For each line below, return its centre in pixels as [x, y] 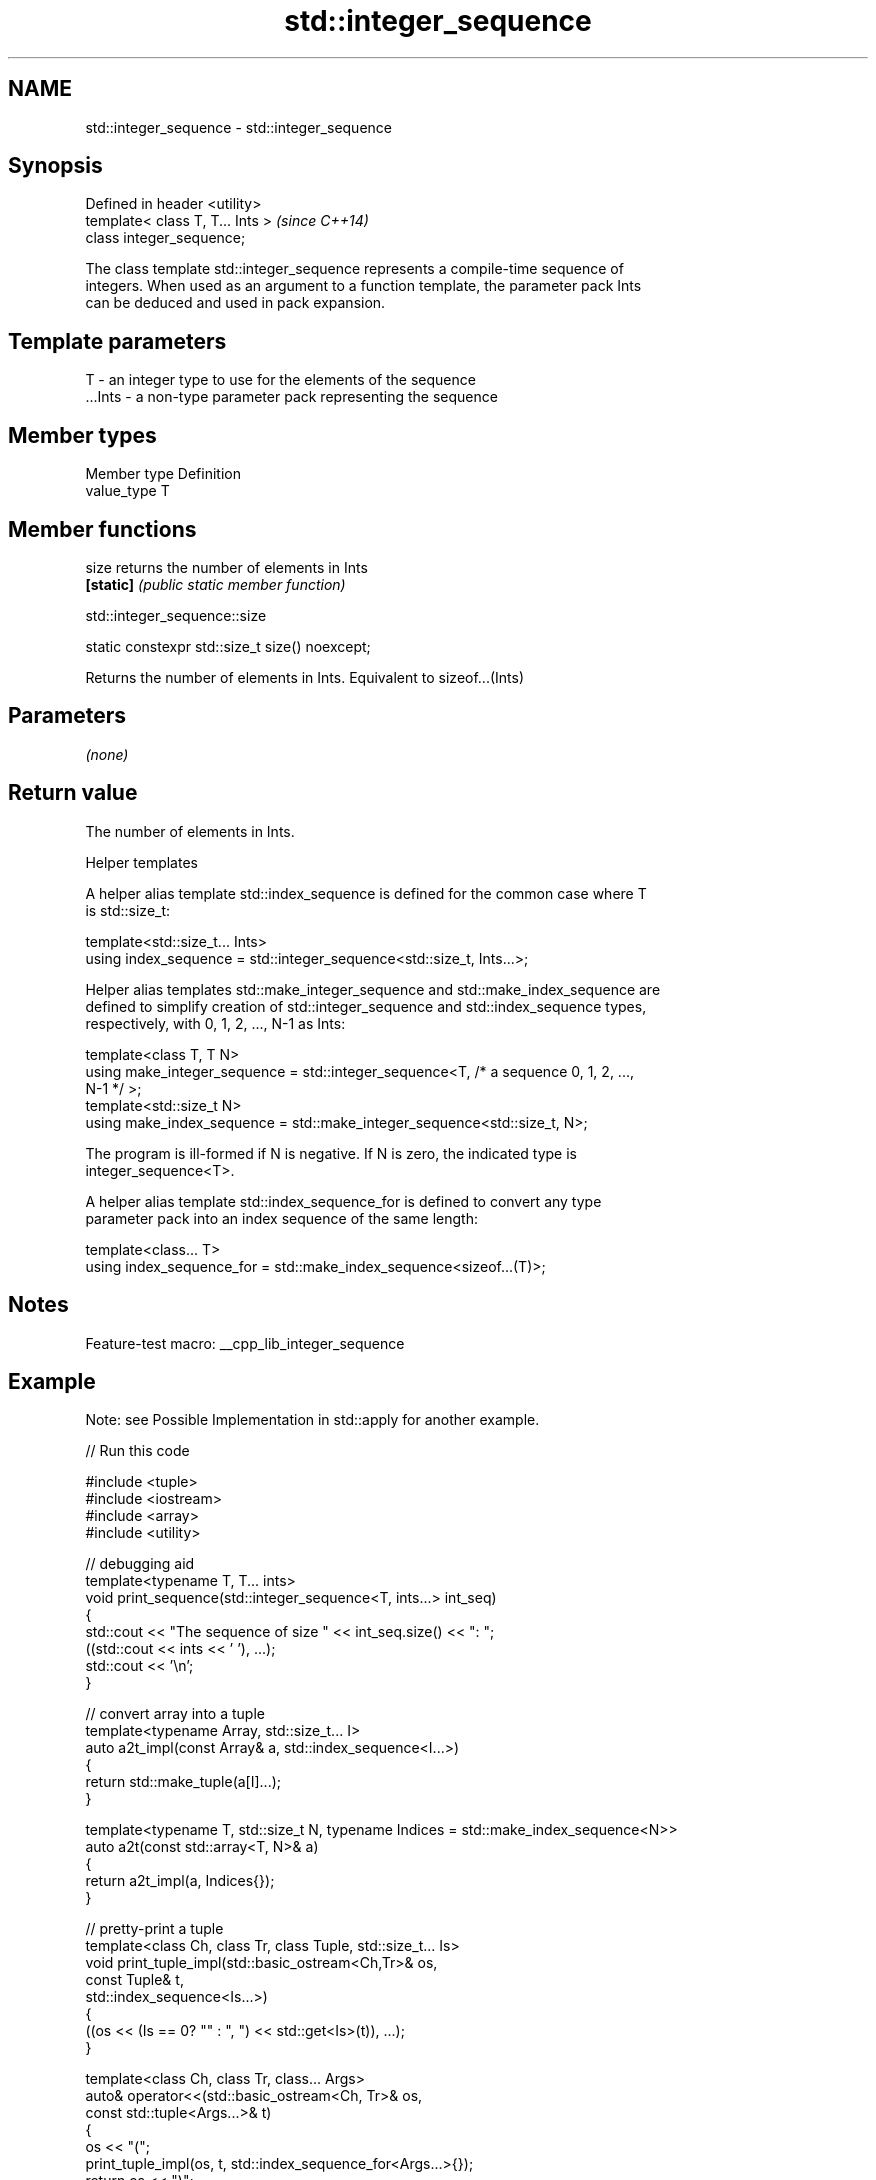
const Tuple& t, [134, 1980]
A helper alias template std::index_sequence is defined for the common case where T [366, 893]
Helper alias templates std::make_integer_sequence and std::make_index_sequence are [373, 989]
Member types [82, 435]
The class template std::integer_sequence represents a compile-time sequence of [354, 269]
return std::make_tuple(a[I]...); [183, 1782]
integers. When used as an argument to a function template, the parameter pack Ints [363, 286]
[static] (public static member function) [215, 584]
